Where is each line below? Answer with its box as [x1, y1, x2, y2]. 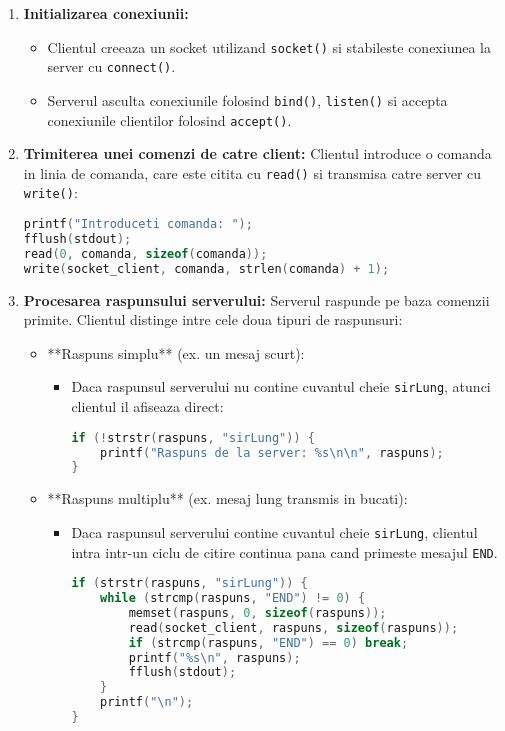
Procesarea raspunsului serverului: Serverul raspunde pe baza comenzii [23, 289, 490, 310]
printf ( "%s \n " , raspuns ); [128, 650, 301, 665]
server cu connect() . [47, 56, 176, 77]
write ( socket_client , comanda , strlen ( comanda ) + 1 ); [23, 261, 390, 276]
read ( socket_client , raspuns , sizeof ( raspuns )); [128, 620, 459, 635]
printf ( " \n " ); [100, 695, 194, 710]
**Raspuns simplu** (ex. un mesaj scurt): [47, 342, 305, 363]
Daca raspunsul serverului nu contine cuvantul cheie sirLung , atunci [71, 376, 491, 397]
